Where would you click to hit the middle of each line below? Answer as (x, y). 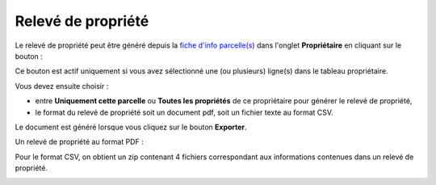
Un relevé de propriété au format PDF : (80, 142)
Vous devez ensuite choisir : (62, 86)
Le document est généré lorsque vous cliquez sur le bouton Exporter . (131, 127)
